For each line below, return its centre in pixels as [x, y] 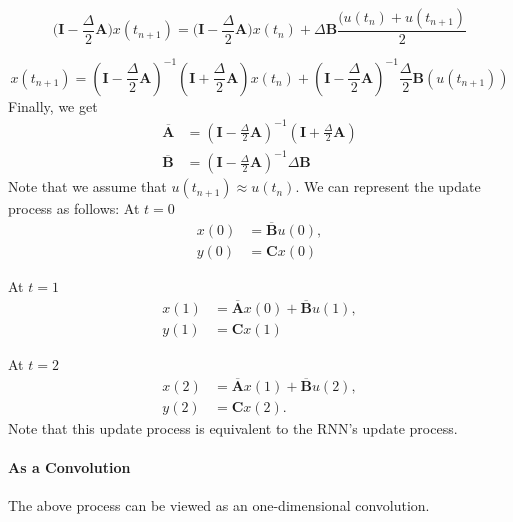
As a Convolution [69, 467]
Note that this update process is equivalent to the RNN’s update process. [233, 427]
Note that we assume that [87, 186]
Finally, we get [53, 105]
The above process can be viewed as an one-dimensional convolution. [219, 505]
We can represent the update [392, 186]
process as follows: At [74, 208]
